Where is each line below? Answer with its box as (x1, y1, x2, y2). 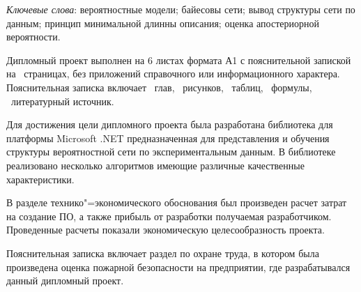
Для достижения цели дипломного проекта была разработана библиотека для (6, 117, 333, 132)
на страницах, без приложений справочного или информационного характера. (6, 66, 340, 81)
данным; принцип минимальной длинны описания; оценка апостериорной (6, 15, 319, 30)
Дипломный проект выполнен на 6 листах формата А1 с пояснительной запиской (6, 52, 351, 67)
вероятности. (6, 29, 61, 44)
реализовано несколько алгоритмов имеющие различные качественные (6, 157, 305, 172)
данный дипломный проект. (6, 273, 124, 288)
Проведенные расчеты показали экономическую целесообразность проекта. (6, 222, 325, 237)
